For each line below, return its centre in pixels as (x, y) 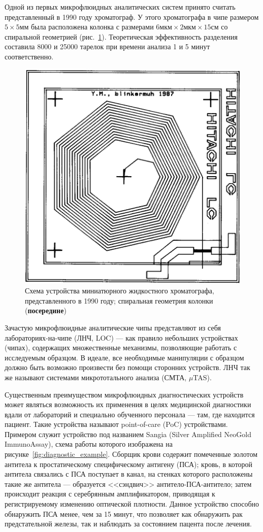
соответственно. (29, 56)
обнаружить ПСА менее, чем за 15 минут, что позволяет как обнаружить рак (124, 513)
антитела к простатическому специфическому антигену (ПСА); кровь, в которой (129, 464)
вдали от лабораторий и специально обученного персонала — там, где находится (130, 414)
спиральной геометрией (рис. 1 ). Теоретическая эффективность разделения (121, 36)
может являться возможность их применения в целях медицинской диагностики (128, 404)
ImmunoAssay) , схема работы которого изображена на (89, 444)
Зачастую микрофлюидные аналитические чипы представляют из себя (113, 327)
